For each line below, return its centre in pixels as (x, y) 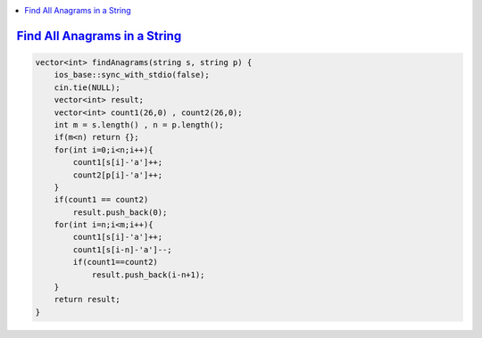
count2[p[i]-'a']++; (118, 175)
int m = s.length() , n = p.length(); (139, 124)
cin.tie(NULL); (87, 87)
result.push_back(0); (120, 212)
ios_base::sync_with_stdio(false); (132, 75)
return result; (87, 300)
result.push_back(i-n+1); (148, 275)
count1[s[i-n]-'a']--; (123, 249)
